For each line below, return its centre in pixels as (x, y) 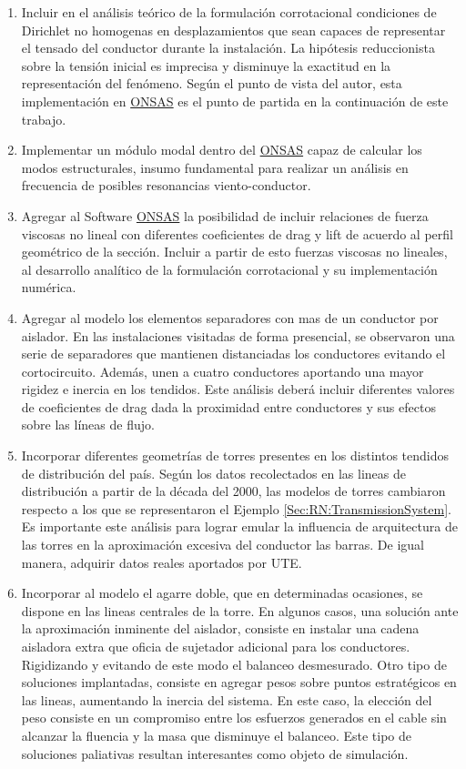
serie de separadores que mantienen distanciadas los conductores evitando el (233, 354)
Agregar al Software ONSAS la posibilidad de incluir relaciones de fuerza (225, 215)
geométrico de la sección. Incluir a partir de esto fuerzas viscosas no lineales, (234, 252)
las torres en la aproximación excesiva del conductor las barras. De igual (223, 545)
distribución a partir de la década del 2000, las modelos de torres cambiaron (233, 491)
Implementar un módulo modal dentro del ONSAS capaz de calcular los (222, 150)
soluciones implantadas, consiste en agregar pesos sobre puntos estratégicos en (239, 682)
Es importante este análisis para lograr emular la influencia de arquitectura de (239, 526)
